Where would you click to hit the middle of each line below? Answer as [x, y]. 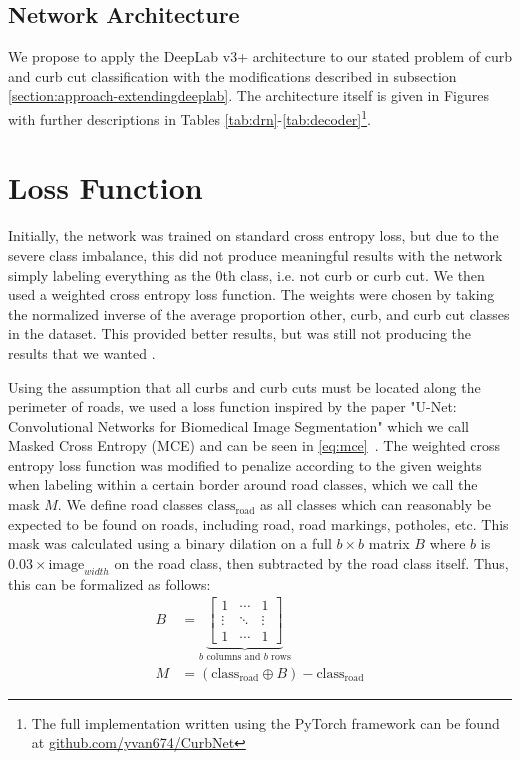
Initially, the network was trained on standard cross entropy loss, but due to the [253, 235]
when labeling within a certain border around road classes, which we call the [243, 484]
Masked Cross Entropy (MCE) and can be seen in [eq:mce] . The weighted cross [254, 445]
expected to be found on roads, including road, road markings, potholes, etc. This [258, 523]
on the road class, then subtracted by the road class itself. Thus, [311, 562]
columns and [233, 657]
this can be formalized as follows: [109, 583]
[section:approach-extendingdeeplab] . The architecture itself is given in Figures [248, 95]
